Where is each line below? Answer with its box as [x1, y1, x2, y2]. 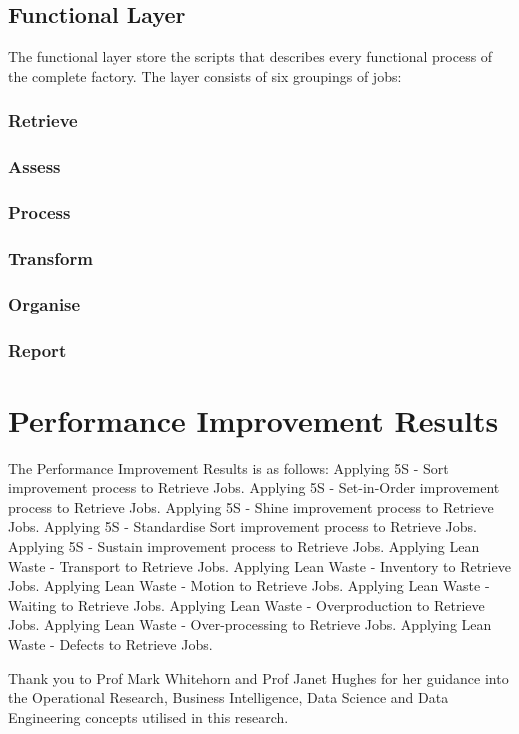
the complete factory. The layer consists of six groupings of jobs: [8, 65, 402, 86]
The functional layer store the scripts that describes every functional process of [8, 46, 493, 67]
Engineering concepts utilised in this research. [8, 706, 289, 727]
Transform [8, 245, 93, 270]
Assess [8, 154, 61, 179]
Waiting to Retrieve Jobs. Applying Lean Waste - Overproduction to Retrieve [8, 594, 485, 615]
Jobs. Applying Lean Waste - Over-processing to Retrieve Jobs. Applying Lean [8, 614, 492, 635]
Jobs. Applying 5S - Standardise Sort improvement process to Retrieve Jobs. [8, 516, 477, 537]
